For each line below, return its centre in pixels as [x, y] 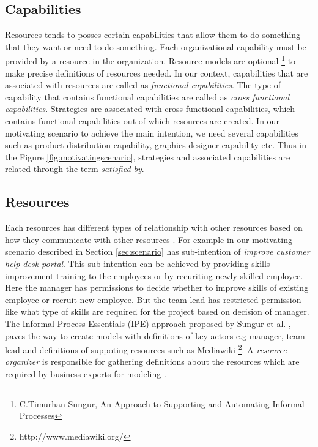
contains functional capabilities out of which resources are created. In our [142, 121]
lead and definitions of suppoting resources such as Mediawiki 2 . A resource [146, 349]
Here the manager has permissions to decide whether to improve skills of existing [157, 287]
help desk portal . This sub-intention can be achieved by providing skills [138, 263]
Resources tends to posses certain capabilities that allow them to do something [153, 35]
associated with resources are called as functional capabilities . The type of [143, 85]
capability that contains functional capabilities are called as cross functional [147, 96]
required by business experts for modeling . [86, 373]
